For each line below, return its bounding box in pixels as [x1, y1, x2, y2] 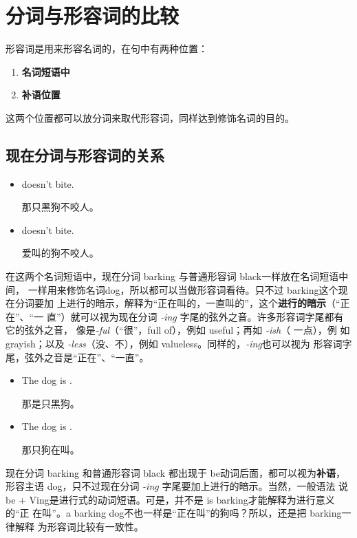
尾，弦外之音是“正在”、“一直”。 [6, 349, 149, 364]
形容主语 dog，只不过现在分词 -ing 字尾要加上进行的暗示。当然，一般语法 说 [6, 479, 349, 493]
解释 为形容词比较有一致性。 [14, 519, 144, 533]
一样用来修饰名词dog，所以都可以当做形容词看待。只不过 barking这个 [28, 282, 338, 297]
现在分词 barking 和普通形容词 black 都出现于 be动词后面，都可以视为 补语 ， [6, 465, 345, 480]
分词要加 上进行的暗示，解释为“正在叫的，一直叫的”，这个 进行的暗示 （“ [14, 296, 340, 310]
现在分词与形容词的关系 [6, 144, 164, 165]
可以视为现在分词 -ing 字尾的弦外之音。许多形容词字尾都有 [80, 309, 344, 323]
